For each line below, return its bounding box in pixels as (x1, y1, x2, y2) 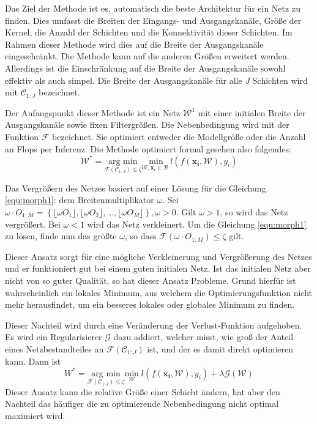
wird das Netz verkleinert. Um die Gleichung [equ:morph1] (87, 217, 307, 230)
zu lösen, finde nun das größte (5, 229, 117, 242)
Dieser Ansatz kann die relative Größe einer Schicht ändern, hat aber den (5, 385, 280, 398)
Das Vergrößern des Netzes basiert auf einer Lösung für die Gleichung (5, 181, 266, 194)
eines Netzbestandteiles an (5, 342, 104, 355)
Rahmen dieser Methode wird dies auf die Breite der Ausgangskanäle (5, 37, 264, 50)
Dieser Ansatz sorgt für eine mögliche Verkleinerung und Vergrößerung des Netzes (5, 250, 312, 262)
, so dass (124, 229, 157, 242)
